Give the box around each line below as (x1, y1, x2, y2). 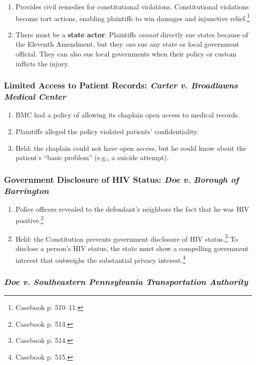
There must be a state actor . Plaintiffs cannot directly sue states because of (15, 29, 249, 39)
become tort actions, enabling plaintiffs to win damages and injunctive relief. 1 (15, 11, 250, 23)
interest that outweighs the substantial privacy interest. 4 (15, 253, 186, 265)
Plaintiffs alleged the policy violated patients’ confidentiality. (15, 126, 199, 136)
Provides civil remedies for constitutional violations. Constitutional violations (15, 1, 249, 11)
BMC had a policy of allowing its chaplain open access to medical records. (15, 110, 240, 120)
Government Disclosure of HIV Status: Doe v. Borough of (4, 173, 239, 185)
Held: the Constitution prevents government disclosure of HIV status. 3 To (15, 232, 238, 244)
